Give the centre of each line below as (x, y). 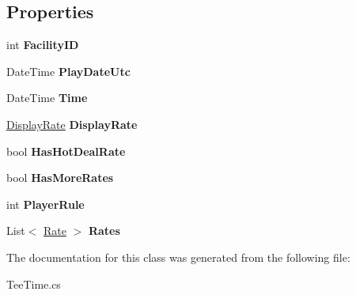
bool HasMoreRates (60, 178)
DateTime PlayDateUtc (68, 71)
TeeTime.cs (34, 284)
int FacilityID (43, 45)
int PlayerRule (45, 204)
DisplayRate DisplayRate (72, 124)
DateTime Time (47, 98)
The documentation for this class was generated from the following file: (178, 257)
